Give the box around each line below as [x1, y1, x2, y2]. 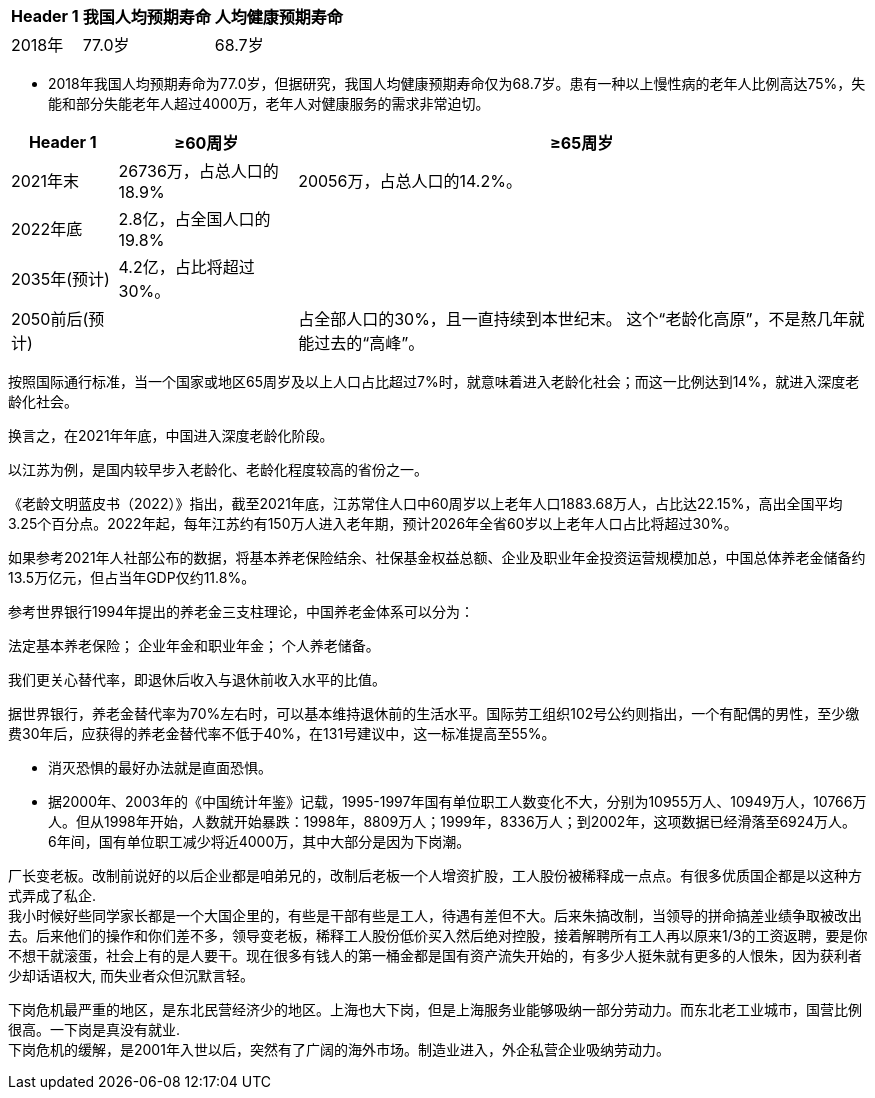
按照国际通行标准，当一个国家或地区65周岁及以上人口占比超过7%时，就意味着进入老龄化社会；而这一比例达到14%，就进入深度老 [8, 373, 860, 390]
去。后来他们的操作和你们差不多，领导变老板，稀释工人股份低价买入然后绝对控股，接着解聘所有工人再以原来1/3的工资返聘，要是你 [8, 927, 868, 944]
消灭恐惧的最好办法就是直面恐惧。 [48, 759, 272, 776]
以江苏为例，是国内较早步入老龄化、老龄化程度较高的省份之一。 [8, 461, 428, 478]
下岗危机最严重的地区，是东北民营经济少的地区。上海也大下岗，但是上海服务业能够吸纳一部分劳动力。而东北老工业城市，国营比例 [8, 1001, 862, 1018]
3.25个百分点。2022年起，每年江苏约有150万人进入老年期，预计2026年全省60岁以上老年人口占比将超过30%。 [8, 515, 738, 532]
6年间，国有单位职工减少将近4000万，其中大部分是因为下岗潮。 [48, 833, 471, 850]
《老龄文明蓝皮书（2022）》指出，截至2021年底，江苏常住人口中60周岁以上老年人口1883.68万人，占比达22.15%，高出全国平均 [8, 495, 843, 512]
